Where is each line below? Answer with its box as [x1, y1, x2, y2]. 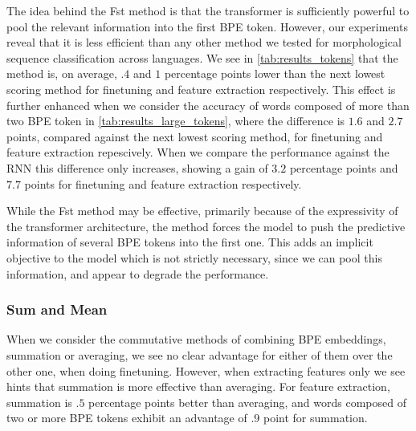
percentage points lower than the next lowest [164, 65, 385, 82]
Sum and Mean [6, 299, 108, 319]
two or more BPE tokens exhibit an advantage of [6, 409, 247, 426]
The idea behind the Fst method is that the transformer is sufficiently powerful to [6, 2, 410, 18]
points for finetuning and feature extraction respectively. [24, 175, 302, 192]
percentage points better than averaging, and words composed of [88, 393, 406, 410]
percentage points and [289, 159, 398, 176]
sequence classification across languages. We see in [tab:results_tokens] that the [6, 49, 398, 66]
